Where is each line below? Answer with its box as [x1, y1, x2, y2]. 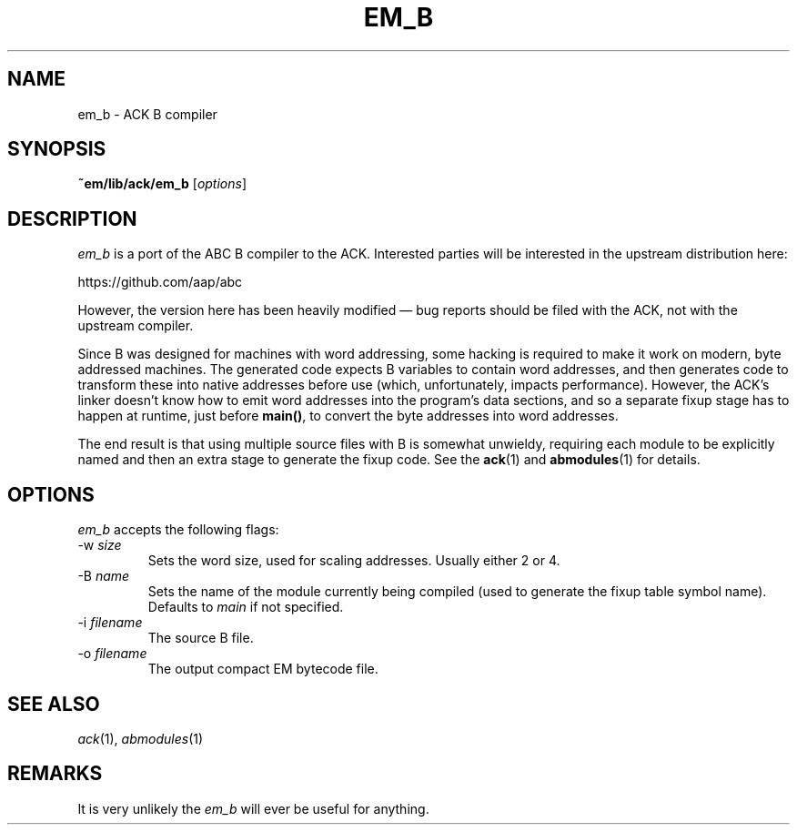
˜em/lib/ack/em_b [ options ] [77, 176, 247, 192]
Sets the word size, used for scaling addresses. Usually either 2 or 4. [147, 553, 560, 569]
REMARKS [7, 762, 103, 786]
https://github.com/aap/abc [77, 274, 243, 290]
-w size [77, 537, 122, 553]
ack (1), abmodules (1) [77, 730, 204, 746]
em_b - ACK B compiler [77, 106, 217, 122]
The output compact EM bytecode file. [147, 661, 378, 677]
